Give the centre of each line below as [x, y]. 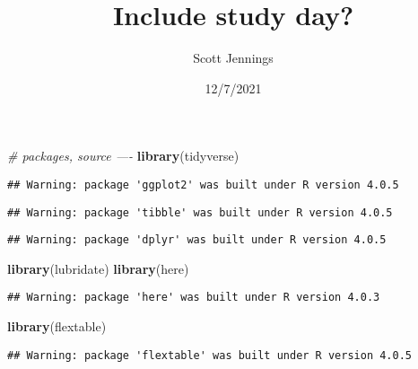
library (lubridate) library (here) [98, 268]
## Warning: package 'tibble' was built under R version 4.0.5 [200, 212]
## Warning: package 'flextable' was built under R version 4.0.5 [210, 355]
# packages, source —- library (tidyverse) [123, 156]
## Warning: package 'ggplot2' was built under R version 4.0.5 [203, 184]
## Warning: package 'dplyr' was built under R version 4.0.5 [197, 240]
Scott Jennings [233, 58]
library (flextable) [57, 326]
